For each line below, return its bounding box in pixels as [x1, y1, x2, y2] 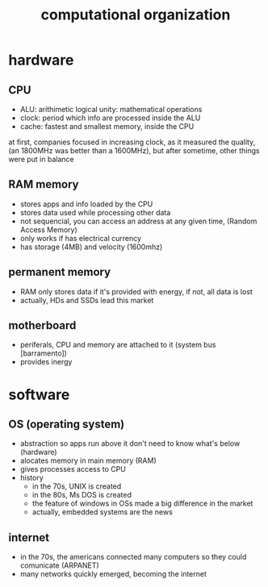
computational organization [40, 6, 231, 24]
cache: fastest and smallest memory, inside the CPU [19, 122, 195, 131]
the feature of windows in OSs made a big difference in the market [31, 498, 253, 509]
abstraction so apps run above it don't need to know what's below [19, 439, 241, 448]
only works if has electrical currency [19, 233, 142, 243]
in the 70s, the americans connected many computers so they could [19, 552, 247, 562]
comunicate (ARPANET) [19, 560, 99, 570]
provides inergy [19, 357, 73, 367]
